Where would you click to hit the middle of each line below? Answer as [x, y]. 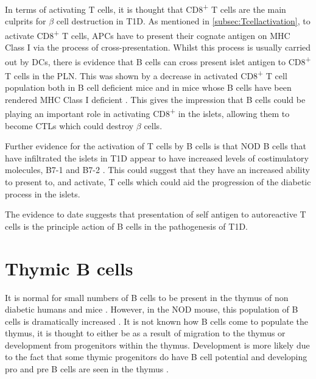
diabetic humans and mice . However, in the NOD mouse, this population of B [152, 309]
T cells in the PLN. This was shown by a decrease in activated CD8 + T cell [146, 74]
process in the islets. [43, 193]
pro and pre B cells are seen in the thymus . [87, 369]
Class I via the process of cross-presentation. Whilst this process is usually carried [158, 47]
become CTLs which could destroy [69, 125]
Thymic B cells [69, 268]
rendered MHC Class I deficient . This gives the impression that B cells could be [155, 99]
